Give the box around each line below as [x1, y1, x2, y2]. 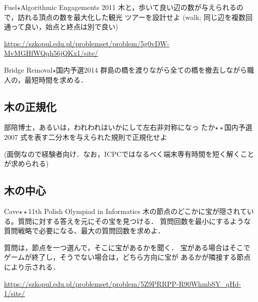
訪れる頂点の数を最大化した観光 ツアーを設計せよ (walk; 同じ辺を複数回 [17, 11, 253, 22]
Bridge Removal [4, 64, 53, 75]
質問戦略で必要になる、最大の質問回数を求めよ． [4, 225, 165, 236]
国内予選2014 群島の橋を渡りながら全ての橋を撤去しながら [56, 64, 247, 75]
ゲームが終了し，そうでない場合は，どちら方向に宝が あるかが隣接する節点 [4, 252, 251, 262]
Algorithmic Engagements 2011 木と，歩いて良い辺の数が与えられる [20, 2, 237, 12]
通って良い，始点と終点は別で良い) [4, 21, 118, 32]
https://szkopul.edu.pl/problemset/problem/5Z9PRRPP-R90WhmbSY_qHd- [4, 278, 241, 289]
